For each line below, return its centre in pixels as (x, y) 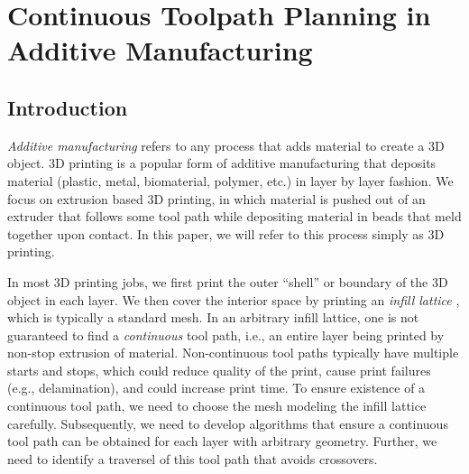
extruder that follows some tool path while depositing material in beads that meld (234, 216)
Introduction (68, 107)
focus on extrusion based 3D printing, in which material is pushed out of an (216, 198)
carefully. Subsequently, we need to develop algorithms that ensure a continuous (228, 423)
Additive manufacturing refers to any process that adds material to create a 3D (226, 145)
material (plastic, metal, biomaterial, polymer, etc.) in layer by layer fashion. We (230, 180)
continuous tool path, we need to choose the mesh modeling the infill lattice (217, 406)
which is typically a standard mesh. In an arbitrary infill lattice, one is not (213, 317)
